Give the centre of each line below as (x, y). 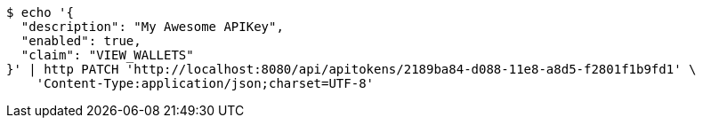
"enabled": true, (81, 41)
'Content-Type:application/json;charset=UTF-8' (205, 83)
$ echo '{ (40, 12)
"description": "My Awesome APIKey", (152, 27)
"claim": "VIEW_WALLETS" (107, 55)
